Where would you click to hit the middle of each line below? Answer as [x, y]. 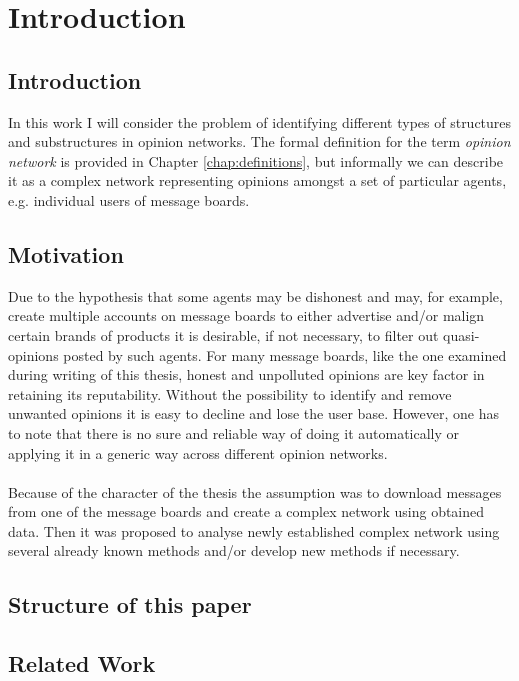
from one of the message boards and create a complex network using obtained [246, 511]
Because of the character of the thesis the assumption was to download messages [255, 491]
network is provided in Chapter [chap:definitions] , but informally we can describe [256, 160]
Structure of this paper [130, 604]
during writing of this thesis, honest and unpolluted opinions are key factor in [246, 374]
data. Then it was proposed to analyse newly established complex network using [254, 530]
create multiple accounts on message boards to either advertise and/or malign [246, 315]
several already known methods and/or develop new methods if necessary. [234, 550]
